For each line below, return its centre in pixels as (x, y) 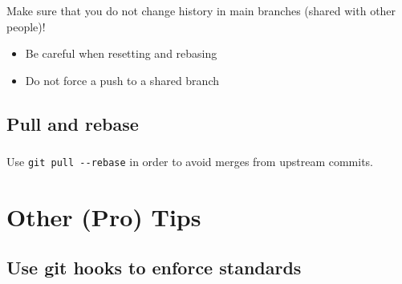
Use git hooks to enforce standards (154, 268)
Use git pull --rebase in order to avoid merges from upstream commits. (190, 161)
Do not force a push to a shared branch (122, 80)
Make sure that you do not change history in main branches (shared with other (201, 10)
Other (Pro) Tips (104, 216)
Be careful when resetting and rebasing (121, 53)
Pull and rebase (73, 123)
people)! (26, 26)
